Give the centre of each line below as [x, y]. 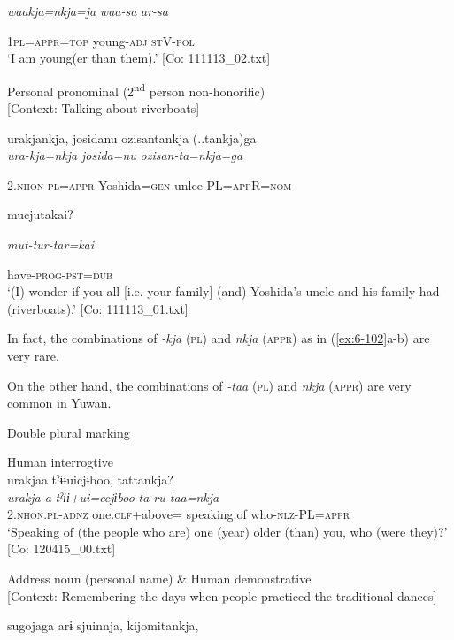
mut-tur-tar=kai [51, 244]
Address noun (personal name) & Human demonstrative [159, 578]
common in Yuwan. [59, 403]
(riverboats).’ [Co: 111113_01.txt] [98, 308]
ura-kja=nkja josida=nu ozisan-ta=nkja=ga [125, 155]
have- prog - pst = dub [60, 274]
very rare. [33, 355]
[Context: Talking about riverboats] [104, 108]
